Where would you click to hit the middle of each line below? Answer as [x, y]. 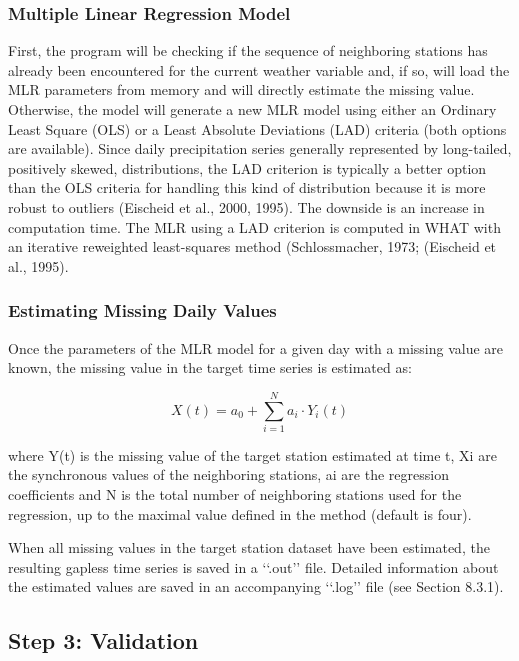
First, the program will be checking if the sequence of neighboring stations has [248, 50]
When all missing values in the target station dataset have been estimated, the [249, 547]
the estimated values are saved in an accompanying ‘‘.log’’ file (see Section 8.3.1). [256, 586]
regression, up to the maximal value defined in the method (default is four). [240, 513]
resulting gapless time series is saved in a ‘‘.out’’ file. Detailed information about [253, 566]
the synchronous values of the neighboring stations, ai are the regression [228, 474]
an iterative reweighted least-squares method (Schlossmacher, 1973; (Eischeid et [252, 246]
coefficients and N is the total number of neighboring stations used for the [235, 494]
